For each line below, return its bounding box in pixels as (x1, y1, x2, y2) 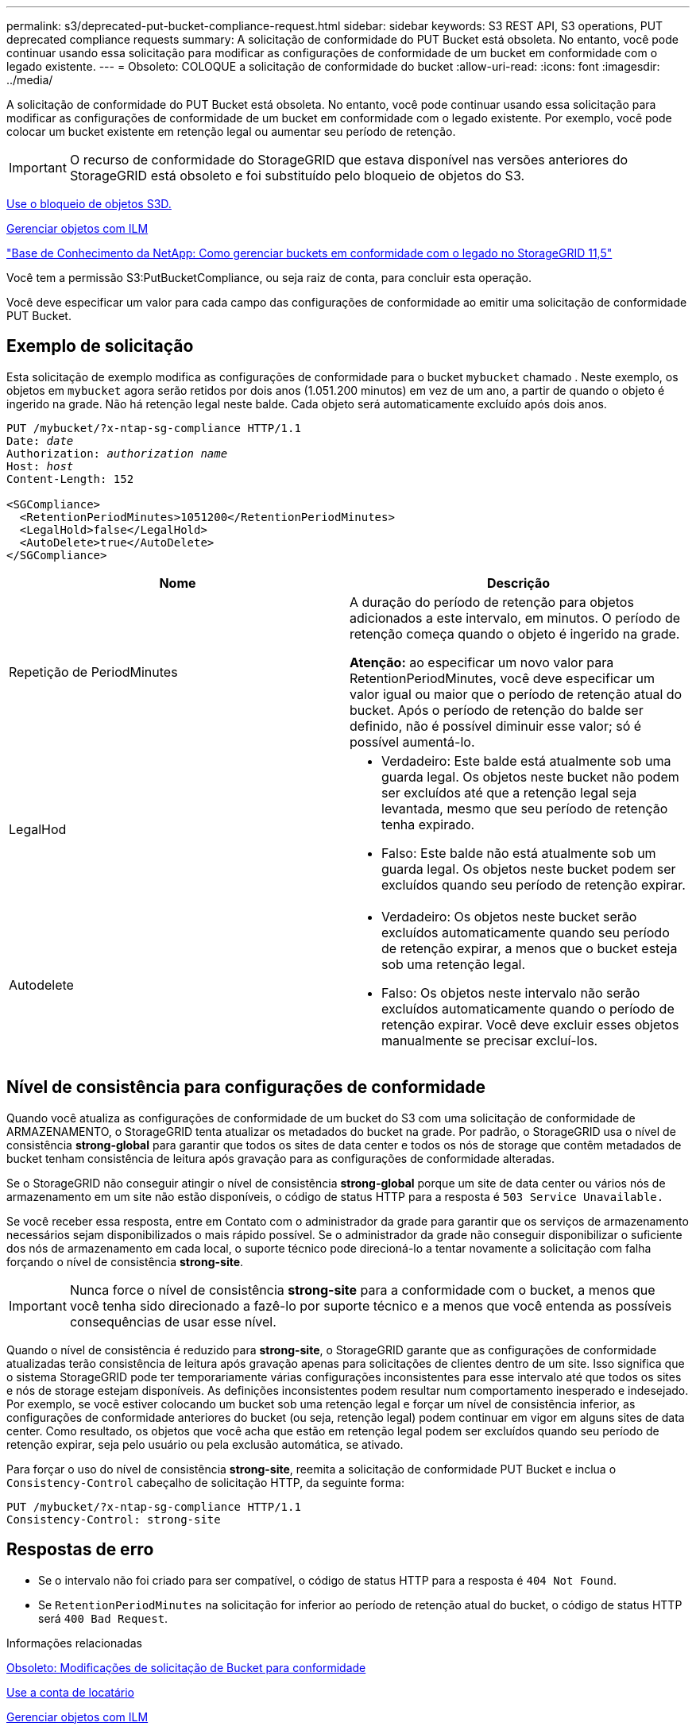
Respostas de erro (6, 1539, 154, 1560)
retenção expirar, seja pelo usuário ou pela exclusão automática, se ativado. (6, 1437, 404, 1451)
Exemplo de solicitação (6, 336, 194, 357)
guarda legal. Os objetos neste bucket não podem (381, 768, 679, 785)
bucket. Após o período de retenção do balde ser (350, 701, 644, 718)
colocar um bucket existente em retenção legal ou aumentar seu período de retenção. (6, 125, 456, 138)
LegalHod (9, 821, 67, 837)
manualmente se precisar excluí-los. (381, 1032, 598, 1048)
